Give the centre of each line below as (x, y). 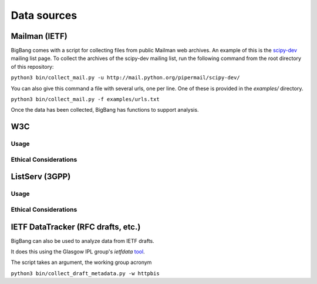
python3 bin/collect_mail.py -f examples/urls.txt (85, 99)
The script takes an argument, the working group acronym (81, 262)
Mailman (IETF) (39, 36)
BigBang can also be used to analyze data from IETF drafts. (83, 240)
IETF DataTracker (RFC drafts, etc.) (76, 227)
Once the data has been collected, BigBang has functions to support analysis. (105, 110)
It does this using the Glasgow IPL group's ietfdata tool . (78, 251)
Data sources (44, 15)
